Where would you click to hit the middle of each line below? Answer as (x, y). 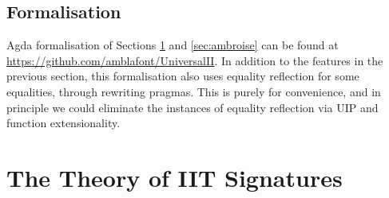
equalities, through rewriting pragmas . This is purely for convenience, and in (194, 91)
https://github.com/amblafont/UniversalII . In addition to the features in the (195, 60)
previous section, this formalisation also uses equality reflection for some (183, 76)
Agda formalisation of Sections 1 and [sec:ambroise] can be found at (173, 45)
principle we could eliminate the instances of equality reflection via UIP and (193, 107)
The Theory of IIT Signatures (175, 177)
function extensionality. (64, 123)
